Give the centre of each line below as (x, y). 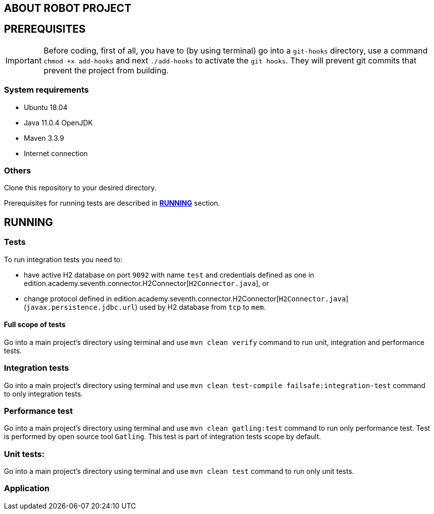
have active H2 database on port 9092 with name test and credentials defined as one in (169, 275)
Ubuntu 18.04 (46, 107)
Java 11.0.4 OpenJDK (59, 122)
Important (24, 60)
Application (27, 488)
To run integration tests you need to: (63, 259)
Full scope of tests (35, 325)
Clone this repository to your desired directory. (80, 188)
